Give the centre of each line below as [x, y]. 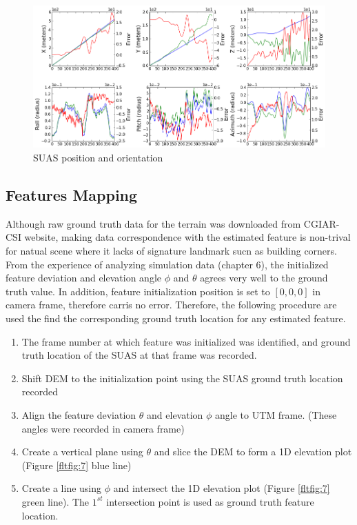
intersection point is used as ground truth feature [210, 501]
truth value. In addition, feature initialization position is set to [138, 291]
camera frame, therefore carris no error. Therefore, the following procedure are [171, 305]
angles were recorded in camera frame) [103, 428]
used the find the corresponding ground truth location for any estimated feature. [176, 318]
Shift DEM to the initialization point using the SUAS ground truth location [182, 378]
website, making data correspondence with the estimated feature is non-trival [187, 237]
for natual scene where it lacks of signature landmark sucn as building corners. [171, 251]
